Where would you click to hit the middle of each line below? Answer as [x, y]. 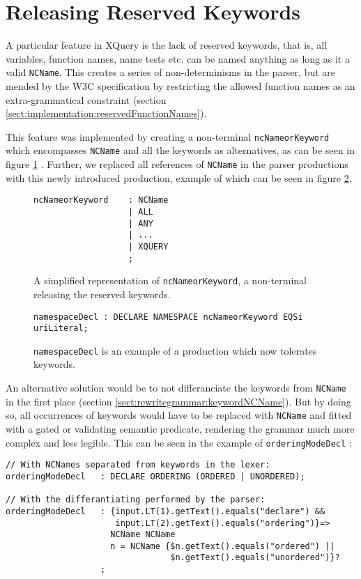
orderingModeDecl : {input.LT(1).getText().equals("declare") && [166, 511]
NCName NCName [143, 535]
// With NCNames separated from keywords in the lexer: [138, 465]
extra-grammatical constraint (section [86, 99]
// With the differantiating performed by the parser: [136, 500]
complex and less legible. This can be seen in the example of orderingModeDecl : [179, 442]
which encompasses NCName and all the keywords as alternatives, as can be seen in [180, 150]
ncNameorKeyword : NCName [101, 200]
